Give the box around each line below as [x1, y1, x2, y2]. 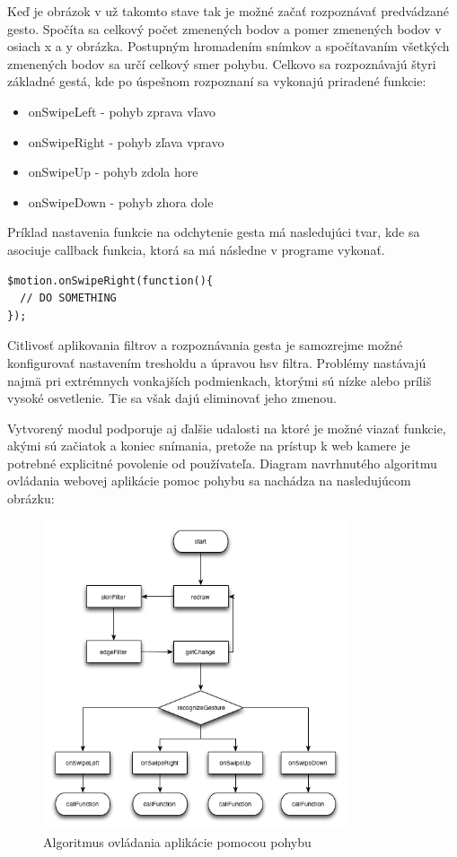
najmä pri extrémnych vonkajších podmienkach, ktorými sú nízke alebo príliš [7, 371, 432, 389]
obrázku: [7, 489, 55, 508]
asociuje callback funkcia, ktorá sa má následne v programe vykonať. [7, 240, 385, 258]
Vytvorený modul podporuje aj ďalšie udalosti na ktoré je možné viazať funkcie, [7, 418, 446, 437]
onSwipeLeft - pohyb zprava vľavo [28, 101, 216, 120]
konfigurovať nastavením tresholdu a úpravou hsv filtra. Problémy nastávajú [7, 353, 426, 372]
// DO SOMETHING [20, 292, 117, 305]
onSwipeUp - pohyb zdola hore [28, 162, 198, 181]
